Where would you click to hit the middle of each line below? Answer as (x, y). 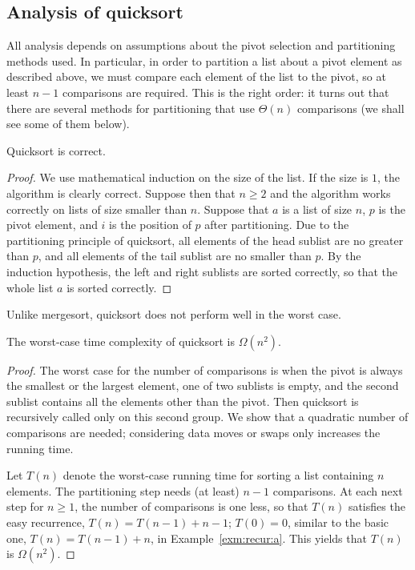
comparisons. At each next (338, 490)
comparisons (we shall (351, 108)
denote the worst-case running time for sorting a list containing (218, 475)
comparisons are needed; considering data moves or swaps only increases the (193, 433)
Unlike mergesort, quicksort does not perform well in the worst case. (174, 314)
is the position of (150, 225)
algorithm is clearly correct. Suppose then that (121, 193)
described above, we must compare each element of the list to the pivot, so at (196, 76)
